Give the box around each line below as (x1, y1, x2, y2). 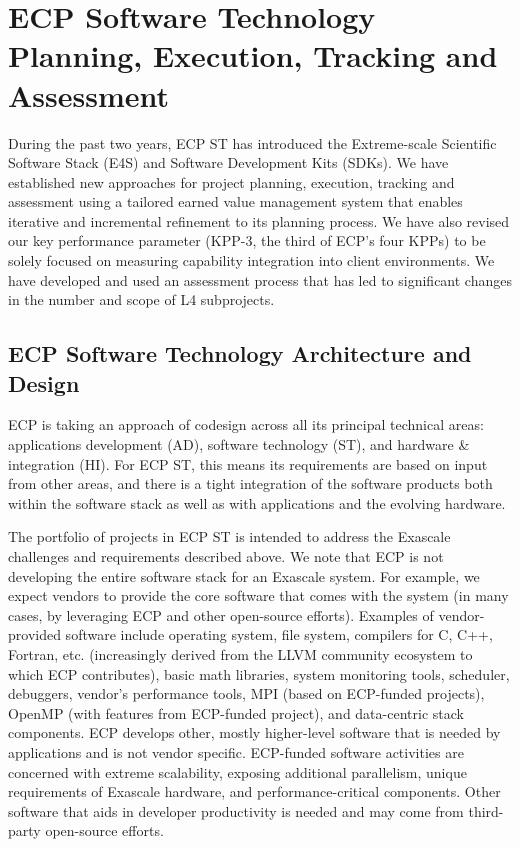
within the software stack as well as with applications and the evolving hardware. (8, 492, 506, 513)
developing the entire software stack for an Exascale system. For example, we (8, 565, 480, 586)
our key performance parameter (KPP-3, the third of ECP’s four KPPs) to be (8, 230, 486, 251)
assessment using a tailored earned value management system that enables (8, 191, 463, 212)
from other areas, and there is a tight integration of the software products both (8, 473, 493, 494)
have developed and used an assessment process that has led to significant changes (8, 269, 512, 290)
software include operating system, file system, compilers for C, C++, (65, 624, 493, 645)
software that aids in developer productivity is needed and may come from (8, 800, 464, 821)
